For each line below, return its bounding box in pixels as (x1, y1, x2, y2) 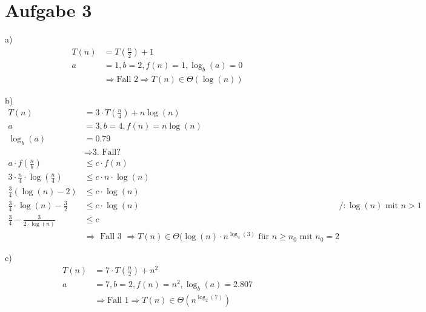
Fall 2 (116, 75, 138, 84)
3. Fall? (92, 148, 121, 157)
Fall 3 (100, 232, 122, 242)
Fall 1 (107, 296, 129, 305)
